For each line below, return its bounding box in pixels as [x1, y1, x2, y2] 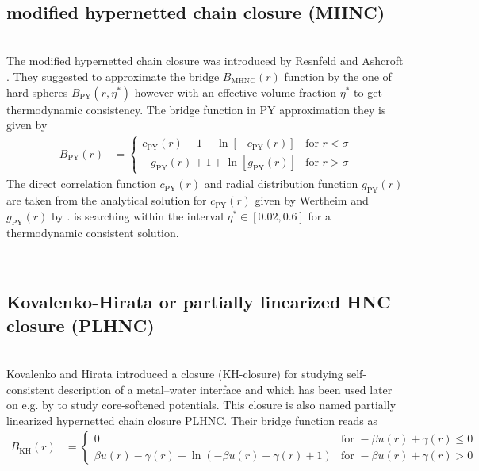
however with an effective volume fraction [134, 83, 337, 100]
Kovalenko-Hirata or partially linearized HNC [6, 289, 391, 314]
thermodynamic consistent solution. [6, 224, 179, 240]
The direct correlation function [6, 175, 156, 192]
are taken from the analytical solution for [6, 192, 207, 209]
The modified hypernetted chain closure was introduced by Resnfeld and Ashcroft [6, 52, 404, 69]
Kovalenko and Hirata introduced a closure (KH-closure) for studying [6, 365, 343, 381]
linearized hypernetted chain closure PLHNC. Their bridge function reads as [6, 412, 377, 428]
